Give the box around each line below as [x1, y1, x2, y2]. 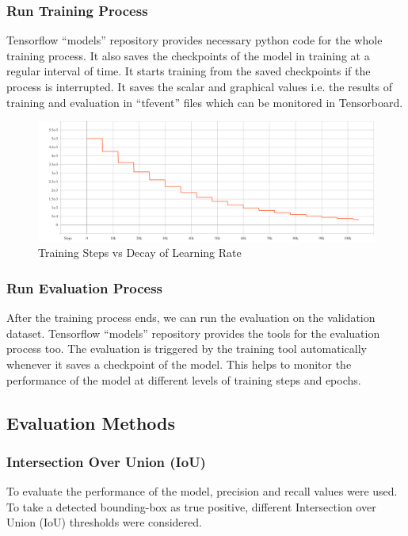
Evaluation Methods [6, 410, 176, 435]
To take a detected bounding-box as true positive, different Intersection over [6, 498, 376, 515]
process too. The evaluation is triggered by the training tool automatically [6, 340, 368, 357]
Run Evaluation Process [6, 278, 163, 297]
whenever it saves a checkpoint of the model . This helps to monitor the [6, 355, 352, 372]
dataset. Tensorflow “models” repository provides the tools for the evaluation [6, 324, 380, 341]
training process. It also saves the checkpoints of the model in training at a [6, 47, 370, 63]
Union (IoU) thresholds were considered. [6, 514, 202, 530]
